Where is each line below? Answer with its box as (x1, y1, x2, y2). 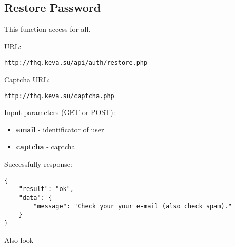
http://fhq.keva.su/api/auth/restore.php (4, 59, 148, 67)
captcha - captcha (16, 141, 75, 152)
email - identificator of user (16, 124, 104, 135)
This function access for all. (4, 24, 91, 34)
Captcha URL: (4, 74, 50, 85)
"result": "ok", (18, 185, 74, 193)
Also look (4, 234, 34, 245)
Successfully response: (4, 159, 72, 169)
